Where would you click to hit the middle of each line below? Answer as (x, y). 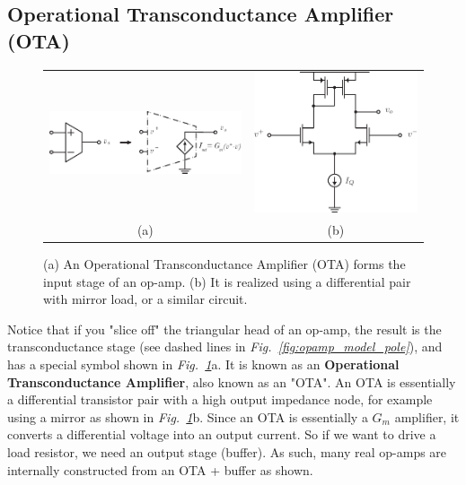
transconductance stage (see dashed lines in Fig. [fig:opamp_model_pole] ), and (225, 346)
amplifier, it (427, 416)
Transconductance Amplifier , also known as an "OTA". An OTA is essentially (232, 381)
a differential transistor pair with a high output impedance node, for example (220, 399)
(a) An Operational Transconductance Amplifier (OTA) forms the (224, 263)
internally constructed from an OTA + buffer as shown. (160, 469)
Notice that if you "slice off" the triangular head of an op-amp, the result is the (224, 329)
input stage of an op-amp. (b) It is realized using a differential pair (227, 281)
